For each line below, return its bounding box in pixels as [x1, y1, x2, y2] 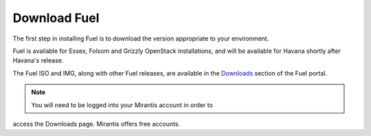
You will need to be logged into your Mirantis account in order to [31, 100, 213, 109]
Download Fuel [12, 10, 100, 25]
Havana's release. [12, 56, 64, 65]
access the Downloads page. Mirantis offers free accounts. [12, 120, 181, 128]
